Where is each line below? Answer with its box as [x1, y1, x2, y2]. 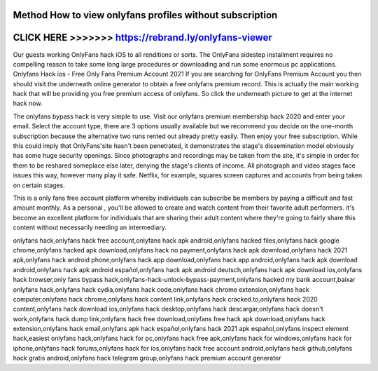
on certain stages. [13, 181, 66, 189]
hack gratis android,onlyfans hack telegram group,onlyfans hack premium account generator [13, 354, 281, 363]
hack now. [13, 99, 43, 108]
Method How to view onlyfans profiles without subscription [13, 9, 278, 21]
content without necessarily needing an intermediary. [13, 223, 167, 231]
